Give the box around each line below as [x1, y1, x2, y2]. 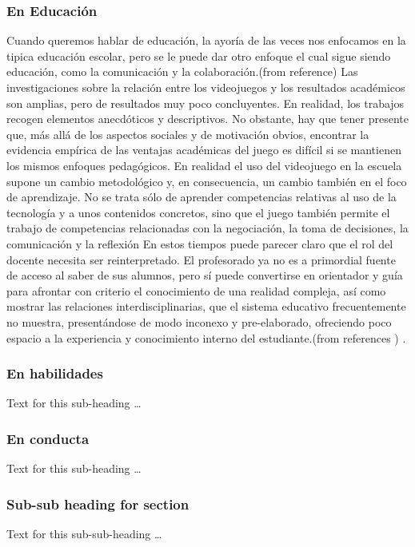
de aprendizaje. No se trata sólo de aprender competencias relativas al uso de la [6, 188, 397, 205]
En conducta [6, 428, 90, 448]
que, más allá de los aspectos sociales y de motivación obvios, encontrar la [6, 125, 369, 142]
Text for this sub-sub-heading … [6, 525, 162, 541]
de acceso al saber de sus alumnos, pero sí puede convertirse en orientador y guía [6, 267, 403, 283]
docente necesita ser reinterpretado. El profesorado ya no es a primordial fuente [6, 251, 396, 268]
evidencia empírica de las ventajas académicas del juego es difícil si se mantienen [6, 141, 401, 158]
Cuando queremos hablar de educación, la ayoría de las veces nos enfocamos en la [6, 32, 406, 49]
